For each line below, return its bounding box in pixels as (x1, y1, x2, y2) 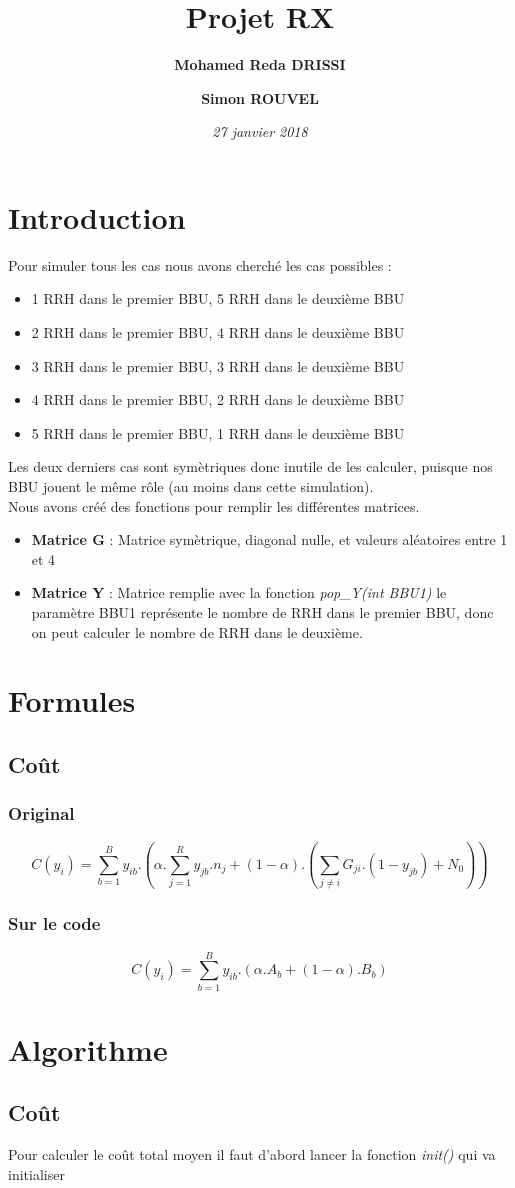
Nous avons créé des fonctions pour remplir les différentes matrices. (8, 495, 420, 516)
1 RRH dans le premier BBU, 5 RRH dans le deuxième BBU (31, 288, 405, 309)
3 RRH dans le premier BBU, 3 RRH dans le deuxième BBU (31, 355, 405, 376)
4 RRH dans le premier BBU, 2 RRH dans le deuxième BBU (31, 389, 405, 410)
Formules (8, 680, 136, 721)
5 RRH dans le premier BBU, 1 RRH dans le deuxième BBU (31, 422, 405, 443)
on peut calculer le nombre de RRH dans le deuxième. (31, 621, 363, 642)
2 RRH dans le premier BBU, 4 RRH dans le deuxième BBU (31, 322, 405, 343)
